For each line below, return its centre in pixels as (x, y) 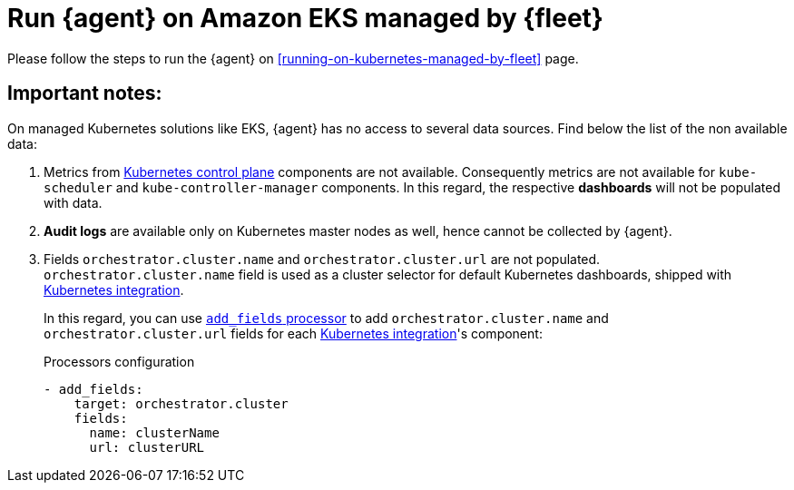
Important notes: (85, 93)
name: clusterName (154, 432)
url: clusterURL (147, 447)
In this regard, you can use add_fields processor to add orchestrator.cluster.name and (326, 318)
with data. (73, 202)
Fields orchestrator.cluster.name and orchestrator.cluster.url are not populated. (322, 259)
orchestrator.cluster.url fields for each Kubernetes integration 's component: (293, 333)
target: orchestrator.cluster (181, 403)
